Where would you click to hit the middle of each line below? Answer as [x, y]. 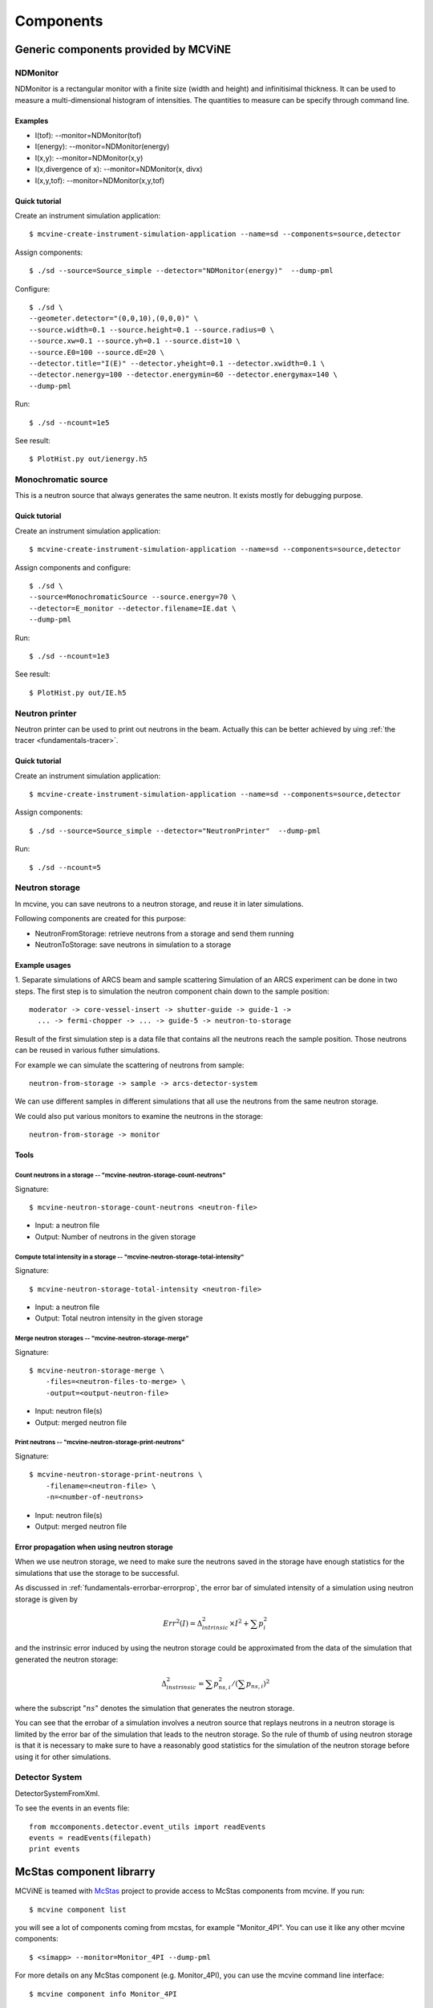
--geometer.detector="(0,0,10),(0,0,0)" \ [114, 318]
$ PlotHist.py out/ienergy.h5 [89, 459]
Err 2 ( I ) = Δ [183, 1622]
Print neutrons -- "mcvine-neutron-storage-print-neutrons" [100, 1443]
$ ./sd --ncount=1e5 [69, 422]
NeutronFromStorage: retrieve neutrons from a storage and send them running [164, 933]
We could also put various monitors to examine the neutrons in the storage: [139, 1116]
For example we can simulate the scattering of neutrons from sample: [129, 1065]
